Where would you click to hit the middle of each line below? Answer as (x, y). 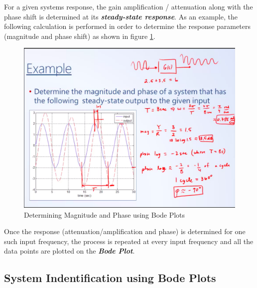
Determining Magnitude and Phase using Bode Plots (105, 214)
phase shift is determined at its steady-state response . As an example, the (121, 16)
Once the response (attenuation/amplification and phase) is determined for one (125, 231)
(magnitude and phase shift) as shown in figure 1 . (80, 36)
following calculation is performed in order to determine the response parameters (127, 26)
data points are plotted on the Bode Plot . (69, 251)
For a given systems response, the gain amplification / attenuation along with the (128, 6)
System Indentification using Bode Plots (110, 278)
